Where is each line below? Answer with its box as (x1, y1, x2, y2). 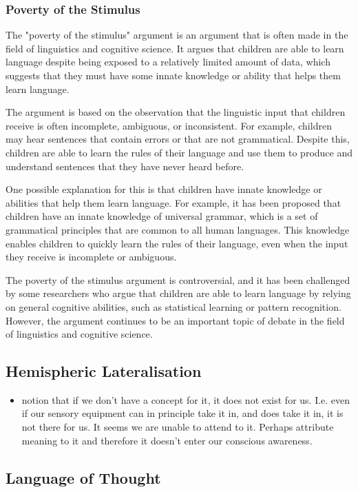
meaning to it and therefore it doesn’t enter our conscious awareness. (21, 433, 313, 447)
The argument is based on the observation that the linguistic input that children (6, 105, 346, 119)
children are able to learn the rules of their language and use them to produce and (6, 145, 353, 159)
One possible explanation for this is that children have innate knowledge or (6, 182, 322, 196)
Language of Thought (6, 467, 161, 488)
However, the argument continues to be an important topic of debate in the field (6, 313, 345, 327)
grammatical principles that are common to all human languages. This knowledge (6, 222, 350, 236)
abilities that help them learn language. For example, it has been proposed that (6, 195, 341, 209)
